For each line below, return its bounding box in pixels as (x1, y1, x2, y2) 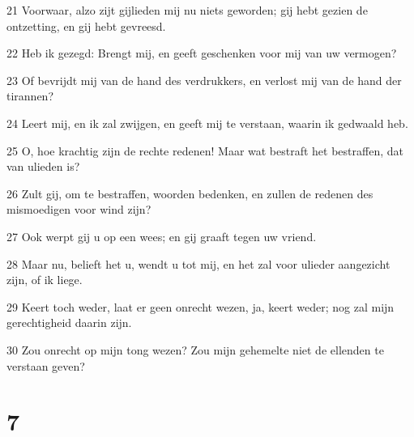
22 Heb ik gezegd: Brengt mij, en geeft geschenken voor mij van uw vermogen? (6, 45, 397, 62)
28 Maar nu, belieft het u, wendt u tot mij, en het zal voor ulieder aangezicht (6, 255, 391, 272)
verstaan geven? (6, 357, 85, 374)
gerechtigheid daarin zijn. (6, 314, 132, 331)
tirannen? (6, 87, 54, 104)
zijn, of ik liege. (6, 271, 83, 288)
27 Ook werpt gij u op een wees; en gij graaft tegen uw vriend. (6, 227, 317, 244)
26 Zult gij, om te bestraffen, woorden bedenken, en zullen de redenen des (6, 185, 373, 202)
